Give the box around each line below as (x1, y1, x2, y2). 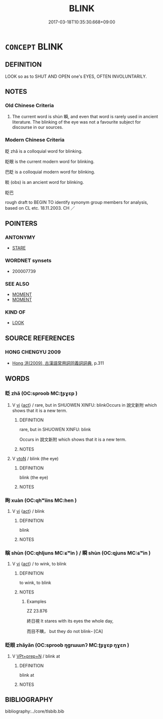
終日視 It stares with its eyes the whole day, (26, 618, 114, 624)
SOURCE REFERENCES (5, 334, 75, 342)
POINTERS (5, 219, 38, 228)
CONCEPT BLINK (5, 41, 63, 52)
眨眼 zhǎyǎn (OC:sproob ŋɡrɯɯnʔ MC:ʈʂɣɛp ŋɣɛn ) (5, 642, 129, 648)
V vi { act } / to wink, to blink (12, 561, 67, 567)
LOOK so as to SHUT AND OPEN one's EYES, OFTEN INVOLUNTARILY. (5, 73, 147, 79)
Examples (26, 599, 47, 605)
